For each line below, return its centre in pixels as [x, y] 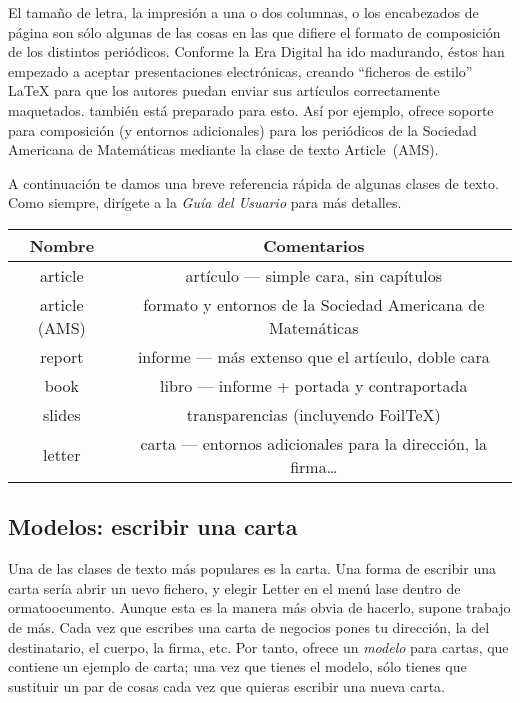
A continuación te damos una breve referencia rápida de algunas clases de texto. [253, 182]
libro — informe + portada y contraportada [314, 385]
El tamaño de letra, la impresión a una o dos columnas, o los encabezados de [243, 12]
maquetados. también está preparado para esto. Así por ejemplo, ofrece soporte [251, 109]
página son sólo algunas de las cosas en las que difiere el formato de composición [254, 31]
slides [62, 414]
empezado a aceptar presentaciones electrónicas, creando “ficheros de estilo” [240, 70]
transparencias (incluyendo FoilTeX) [313, 414]
